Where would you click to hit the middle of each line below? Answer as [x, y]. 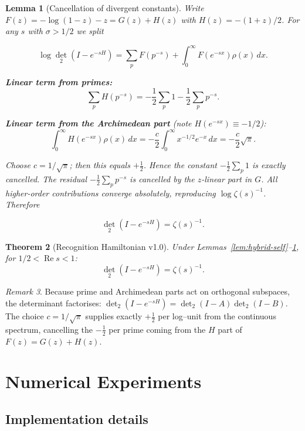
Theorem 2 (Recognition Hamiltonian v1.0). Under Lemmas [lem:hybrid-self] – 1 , [152, 246]
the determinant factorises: [53, 303]
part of [230, 329]
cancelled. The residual [46, 178]
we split [90, 31]
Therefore [23, 204]
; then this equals [100, 165]
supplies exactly [114, 316]
